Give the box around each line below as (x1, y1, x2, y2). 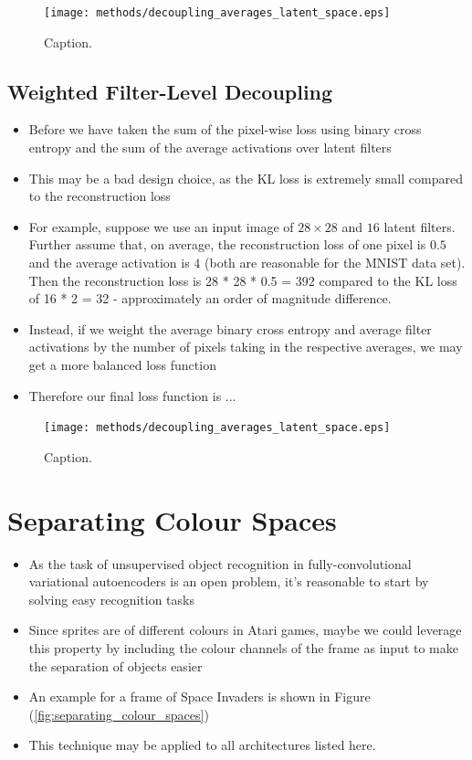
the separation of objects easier (28, 656, 203, 675)
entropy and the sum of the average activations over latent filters (28, 138, 392, 157)
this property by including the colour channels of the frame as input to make (28, 638, 458, 657)
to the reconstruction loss (28, 186, 171, 206)
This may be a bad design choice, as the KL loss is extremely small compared (28, 168, 463, 187)
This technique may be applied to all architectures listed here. (28, 735, 376, 755)
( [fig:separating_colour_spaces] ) (28, 704, 209, 723)
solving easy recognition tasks (28, 589, 194, 608)
